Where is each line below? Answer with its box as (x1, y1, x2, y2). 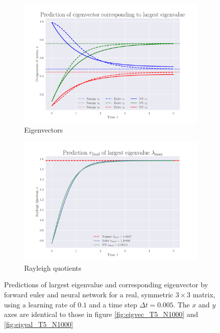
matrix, (192, 289, 215, 299)
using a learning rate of (4, 299, 76, 309)
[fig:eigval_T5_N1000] (4, 318, 73, 329)
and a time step (89, 299, 138, 309)
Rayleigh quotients (24, 262, 81, 273)
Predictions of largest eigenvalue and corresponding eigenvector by (4, 279, 208, 290)
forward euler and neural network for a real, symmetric (4, 289, 173, 299)
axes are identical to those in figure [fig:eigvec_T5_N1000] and (4, 309, 198, 319)
